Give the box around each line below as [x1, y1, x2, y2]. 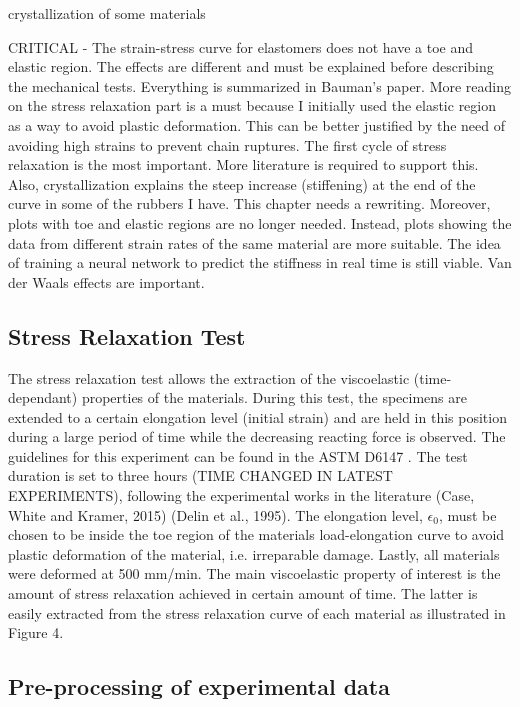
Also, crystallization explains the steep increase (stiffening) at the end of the [8, 173, 476, 194]
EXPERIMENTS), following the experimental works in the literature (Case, [8, 485, 475, 506]
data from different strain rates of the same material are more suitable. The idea [8, 232, 501, 253]
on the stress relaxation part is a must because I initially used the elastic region [8, 95, 497, 116]
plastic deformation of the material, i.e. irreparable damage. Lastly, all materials [8, 543, 500, 564]
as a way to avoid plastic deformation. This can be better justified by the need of [8, 114, 505, 135]
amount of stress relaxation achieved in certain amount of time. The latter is [8, 583, 478, 604]
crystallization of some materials [8, 3, 206, 23]
